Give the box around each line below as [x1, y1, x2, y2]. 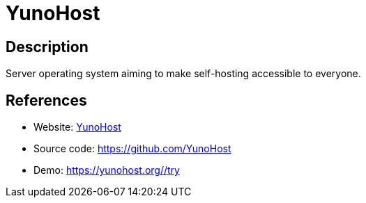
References [6, 91, 87, 109]
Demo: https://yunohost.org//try [33, 164, 180, 177]
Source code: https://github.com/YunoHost [33, 143, 231, 155]
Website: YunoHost [33, 121, 121, 133]
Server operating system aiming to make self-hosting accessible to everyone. [6, 67, 361, 80]
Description [6, 38, 89, 56]
